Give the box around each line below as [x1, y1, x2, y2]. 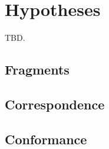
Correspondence [5, 95, 105, 113]
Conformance [5, 129, 87, 148]
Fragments [5, 60, 70, 79]
